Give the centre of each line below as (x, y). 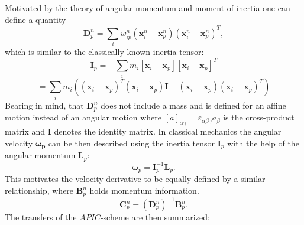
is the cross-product (259, 117)
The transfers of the (41, 217)
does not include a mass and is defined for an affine (193, 105)
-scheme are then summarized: (155, 217)
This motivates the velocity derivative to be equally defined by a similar (135, 179)
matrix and (25, 131)
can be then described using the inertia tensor (131, 143)
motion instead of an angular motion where (83, 117)
